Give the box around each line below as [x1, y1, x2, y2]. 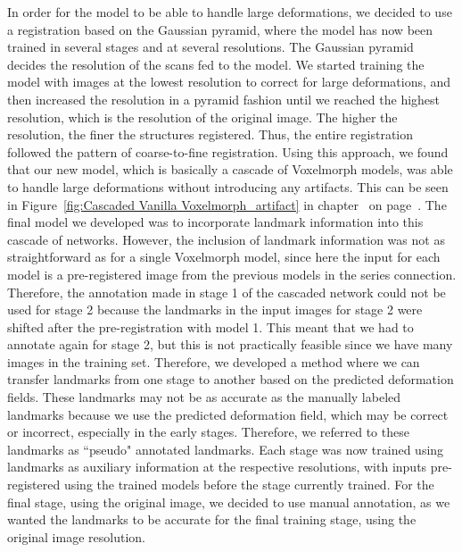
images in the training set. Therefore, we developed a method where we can [7, 352, 420, 371]
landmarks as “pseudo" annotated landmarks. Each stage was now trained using [7, 439, 444, 458]
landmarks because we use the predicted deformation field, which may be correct [7, 405, 449, 423]
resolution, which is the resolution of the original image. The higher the [7, 107, 398, 126]
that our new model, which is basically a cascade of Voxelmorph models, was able [7, 160, 453, 179]
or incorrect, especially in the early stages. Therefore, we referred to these [7, 422, 409, 441]
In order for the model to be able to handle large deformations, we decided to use [7, 3, 452, 21]
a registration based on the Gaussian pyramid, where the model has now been [7, 20, 433, 38]
